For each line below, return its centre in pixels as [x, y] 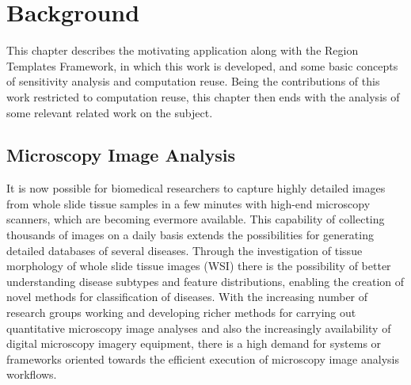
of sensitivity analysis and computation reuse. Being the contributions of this [193, 81]
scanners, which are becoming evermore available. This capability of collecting [196, 219]
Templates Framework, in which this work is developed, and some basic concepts [202, 65]
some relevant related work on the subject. [110, 112]
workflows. [32, 374]
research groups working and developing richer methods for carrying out [181, 313]
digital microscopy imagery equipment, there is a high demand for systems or [194, 343]
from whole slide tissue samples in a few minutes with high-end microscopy [188, 203]
